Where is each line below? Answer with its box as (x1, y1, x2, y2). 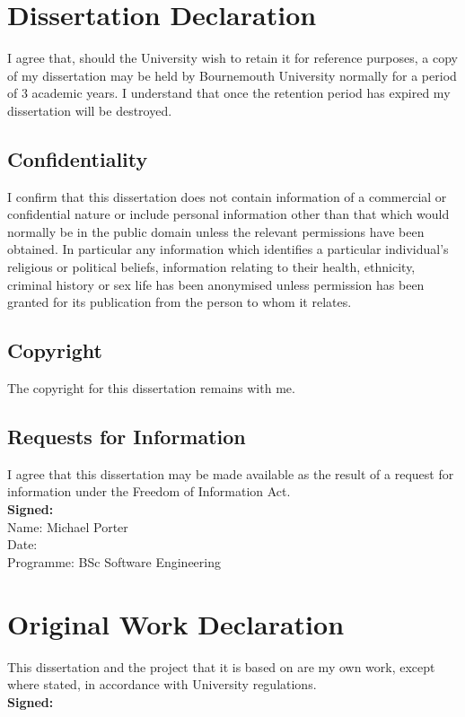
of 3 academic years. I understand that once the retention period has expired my (7, 83, 451, 102)
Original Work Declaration (7, 605, 345, 642)
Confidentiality (7, 144, 148, 172)
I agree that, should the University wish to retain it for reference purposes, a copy (7, 48, 458, 67)
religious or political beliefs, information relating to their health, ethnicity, (7, 258, 416, 276)
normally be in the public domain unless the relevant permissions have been (7, 222, 425, 240)
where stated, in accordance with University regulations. (7, 675, 317, 694)
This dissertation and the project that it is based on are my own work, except (7, 657, 435, 676)
